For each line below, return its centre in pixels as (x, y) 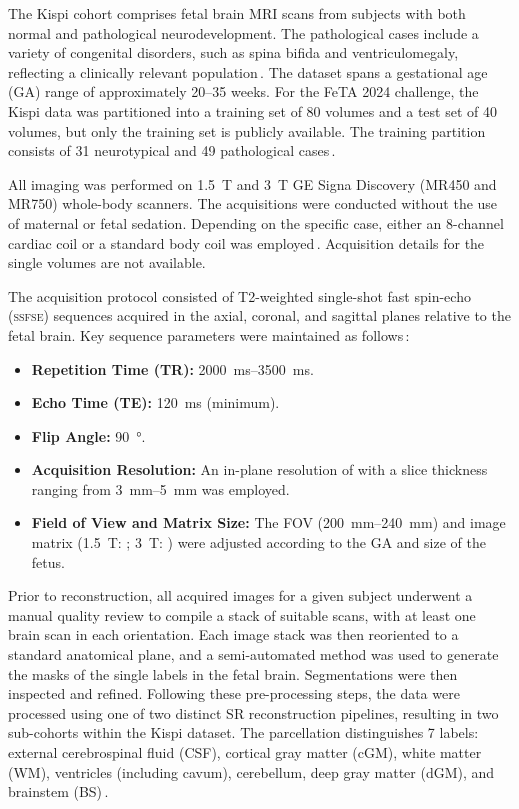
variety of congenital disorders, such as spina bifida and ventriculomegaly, (233, 52)
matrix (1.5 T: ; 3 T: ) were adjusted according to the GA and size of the (258, 542)
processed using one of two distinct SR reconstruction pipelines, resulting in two (253, 712)
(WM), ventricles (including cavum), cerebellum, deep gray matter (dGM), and (251, 771)
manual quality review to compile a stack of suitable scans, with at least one (242, 614)
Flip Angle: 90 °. (88, 435)
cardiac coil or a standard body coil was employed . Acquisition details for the (246, 242)
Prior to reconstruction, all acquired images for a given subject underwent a (240, 595)
